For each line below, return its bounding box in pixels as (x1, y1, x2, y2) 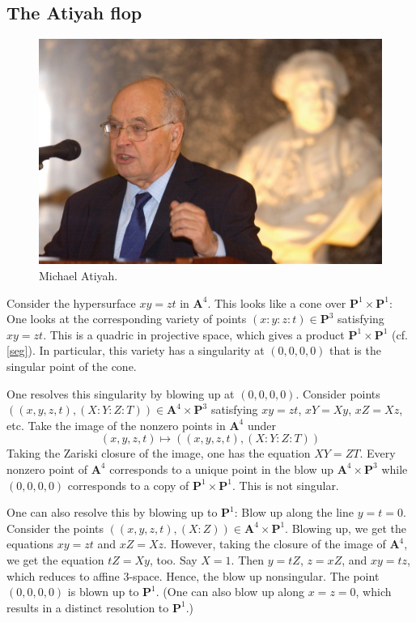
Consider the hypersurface (6, 294, 136, 311)
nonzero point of (6, 460, 88, 477)
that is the (329, 342, 381, 359)
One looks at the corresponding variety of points (6, 310, 247, 327)
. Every (359, 445, 396, 462)
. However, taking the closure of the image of (163, 535, 386, 552)
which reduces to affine (6, 567, 120, 584)
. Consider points (295, 385, 380, 402)
